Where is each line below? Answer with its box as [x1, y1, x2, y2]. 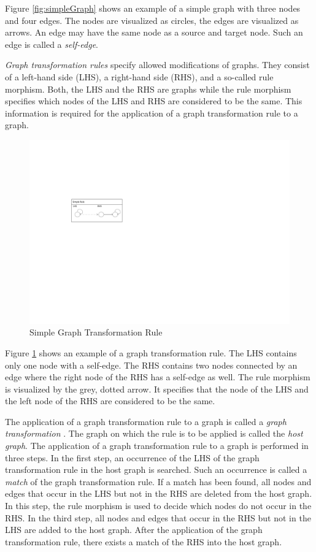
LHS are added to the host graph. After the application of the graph [5, 523, 263, 536]
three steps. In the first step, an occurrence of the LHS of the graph [5, 451, 260, 464]
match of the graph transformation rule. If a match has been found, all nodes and [5, 475, 312, 488]
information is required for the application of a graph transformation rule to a [5, 106, 298, 119]
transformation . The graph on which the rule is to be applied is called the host [5, 427, 303, 440]
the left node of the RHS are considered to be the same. [5, 394, 215, 407]
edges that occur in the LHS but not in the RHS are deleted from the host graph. [5, 487, 312, 500]
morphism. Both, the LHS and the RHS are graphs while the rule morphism [5, 82, 291, 95]
